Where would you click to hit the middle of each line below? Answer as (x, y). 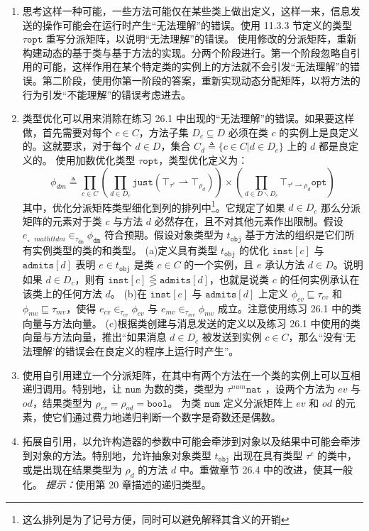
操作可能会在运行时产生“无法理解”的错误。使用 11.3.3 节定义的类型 (197, 24)
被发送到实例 (232, 337)
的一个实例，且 (219, 264)
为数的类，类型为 (184, 389)
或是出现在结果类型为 (72, 470)
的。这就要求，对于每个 (77, 146)
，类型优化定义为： (203, 159)
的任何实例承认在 (320, 279)
